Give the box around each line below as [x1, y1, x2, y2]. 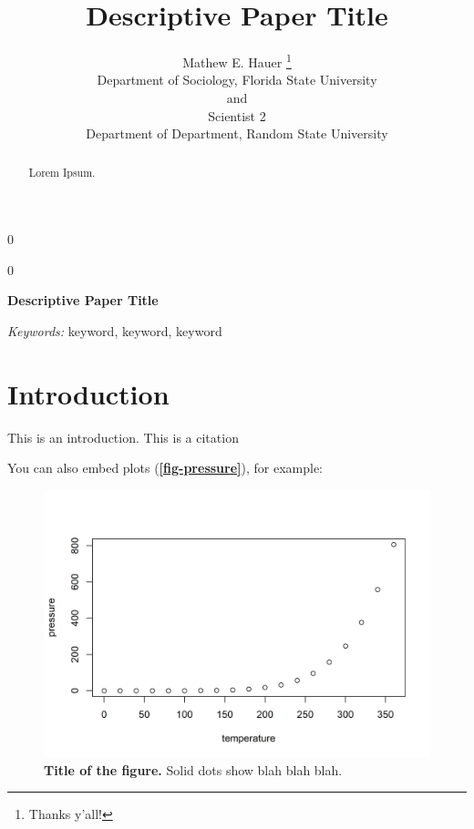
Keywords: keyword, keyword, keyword [7, 321, 222, 340]
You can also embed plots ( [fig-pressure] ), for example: [7, 458, 324, 477]
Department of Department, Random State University [86, 124, 388, 143]
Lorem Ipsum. [28, 164, 96, 179]
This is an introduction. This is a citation [7, 427, 239, 446]
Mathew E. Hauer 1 [182, 50, 292, 71]
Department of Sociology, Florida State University [97, 70, 377, 89]
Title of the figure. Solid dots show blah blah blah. [44, 760, 343, 779]
